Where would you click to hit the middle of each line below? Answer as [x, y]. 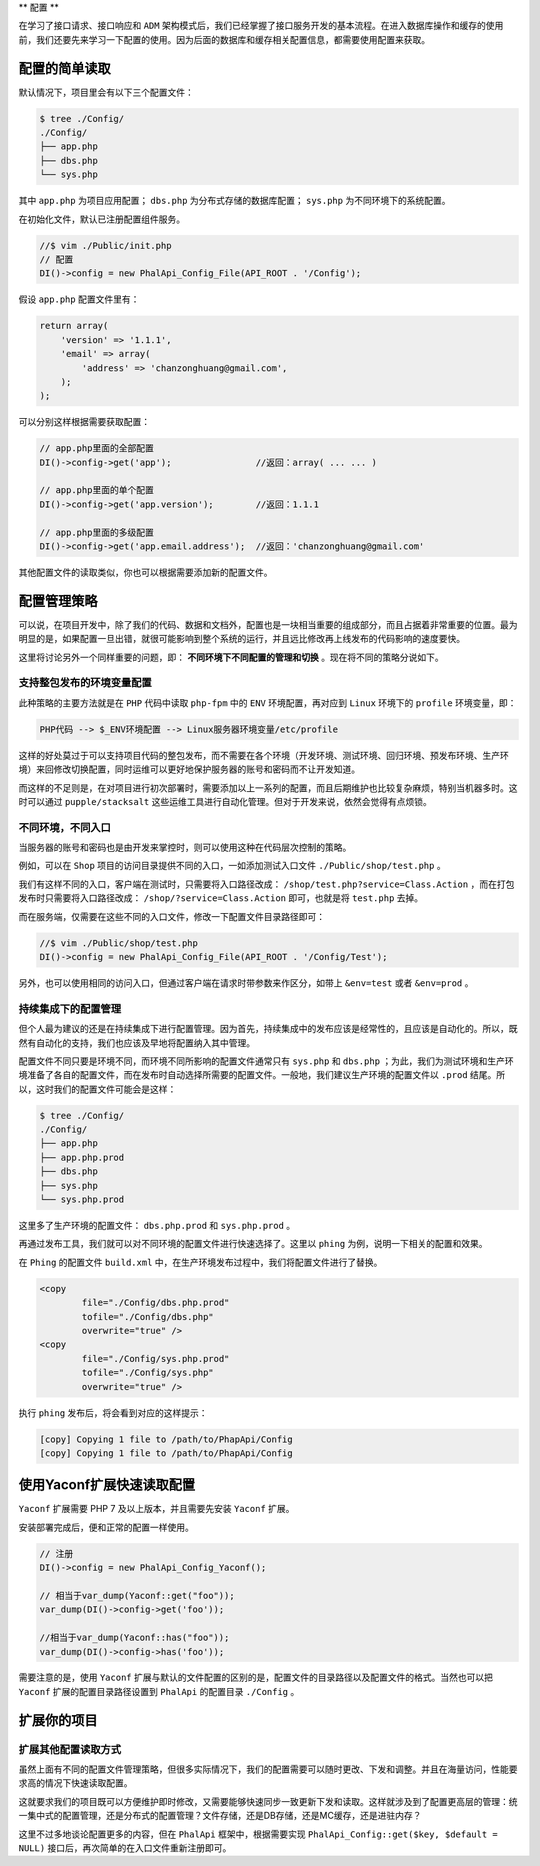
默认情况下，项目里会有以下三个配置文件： [106, 92]
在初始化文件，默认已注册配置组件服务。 [101, 219]
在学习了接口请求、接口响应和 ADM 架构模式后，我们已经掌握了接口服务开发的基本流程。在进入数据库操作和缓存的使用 [261, 26]
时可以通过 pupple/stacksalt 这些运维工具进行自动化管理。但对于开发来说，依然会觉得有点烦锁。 [225, 801]
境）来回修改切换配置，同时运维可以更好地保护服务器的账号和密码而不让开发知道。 [189, 769]
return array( [74, 326]
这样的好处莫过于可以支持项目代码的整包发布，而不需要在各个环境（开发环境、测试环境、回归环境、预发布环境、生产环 [263, 755]
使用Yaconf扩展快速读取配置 [107, 1485]
